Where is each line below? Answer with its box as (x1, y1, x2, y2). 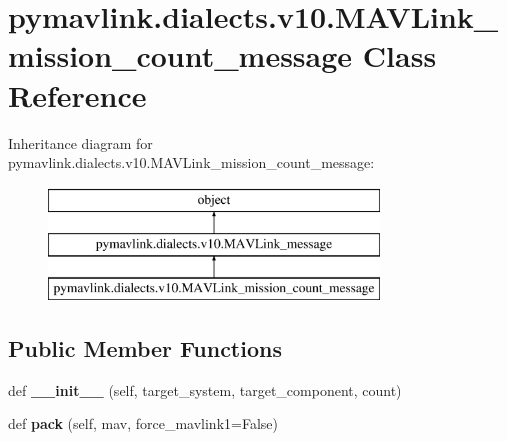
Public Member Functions (8, 333, 282, 364)
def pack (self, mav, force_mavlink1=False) (8, 413, 278, 434)
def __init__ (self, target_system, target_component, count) (8, 379, 402, 400)
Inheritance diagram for (8, 132, 153, 153)
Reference (8, 74, 147, 115)
